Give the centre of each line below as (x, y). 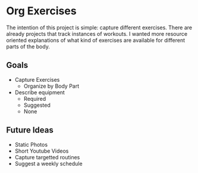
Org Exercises (41, 11)
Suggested (37, 105)
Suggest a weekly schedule (48, 163)
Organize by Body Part (51, 86)
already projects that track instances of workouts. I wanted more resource (97, 33)
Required (35, 98)
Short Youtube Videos (42, 151)
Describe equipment (40, 92)
